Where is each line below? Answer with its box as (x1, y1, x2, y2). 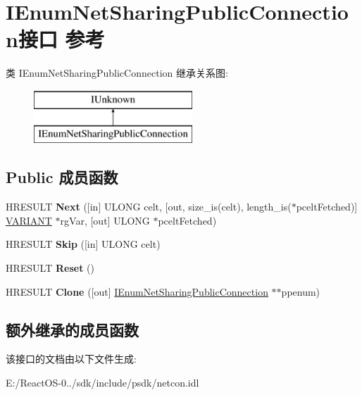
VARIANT (6, 213, 52, 227)
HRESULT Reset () (6, 261, 94, 275)
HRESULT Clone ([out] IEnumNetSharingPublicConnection (6, 284, 268, 299)
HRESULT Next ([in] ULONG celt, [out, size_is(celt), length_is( (6, 199, 292, 214)
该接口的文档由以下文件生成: (6, 351, 137, 366)
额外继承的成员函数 (6, 318, 139, 340)
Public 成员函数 (6, 166, 118, 188)
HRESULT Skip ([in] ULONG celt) (6, 237, 161, 251)
